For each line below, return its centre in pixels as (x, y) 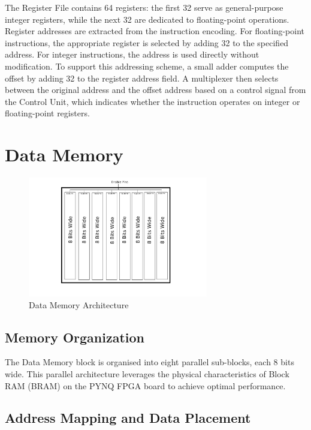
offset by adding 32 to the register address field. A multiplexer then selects (142, 78)
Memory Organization (75, 337)
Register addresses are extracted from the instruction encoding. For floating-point (155, 31)
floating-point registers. (47, 113)
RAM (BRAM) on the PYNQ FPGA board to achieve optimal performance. (145, 385)
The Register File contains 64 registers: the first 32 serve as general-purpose (144, 7)
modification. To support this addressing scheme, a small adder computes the (147, 66)
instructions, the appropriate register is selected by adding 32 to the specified (147, 42)
